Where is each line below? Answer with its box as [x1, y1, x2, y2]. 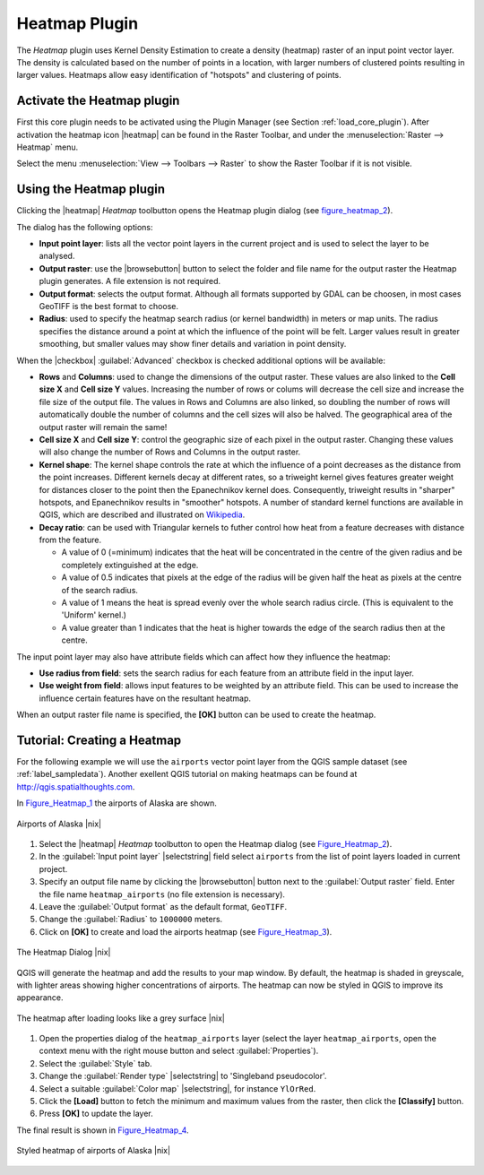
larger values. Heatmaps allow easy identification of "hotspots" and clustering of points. [16, 70, 342, 81]
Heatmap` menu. [16, 142, 79, 152]
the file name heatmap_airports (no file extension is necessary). [39, 888, 286, 900]
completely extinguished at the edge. [61, 559, 199, 570]
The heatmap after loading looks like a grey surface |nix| [16, 1013, 226, 1024]
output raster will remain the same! [39, 421, 168, 432]
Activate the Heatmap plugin [16, 93, 180, 108]
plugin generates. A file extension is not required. [39, 276, 221, 287]
